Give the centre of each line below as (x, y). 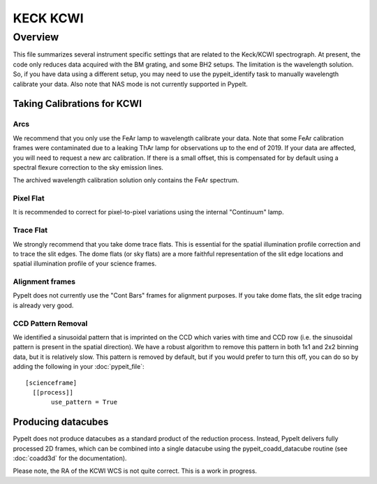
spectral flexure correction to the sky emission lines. (88, 167)
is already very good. (43, 305)
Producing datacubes (61, 422)
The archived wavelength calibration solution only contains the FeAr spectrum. (126, 180)
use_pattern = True (84, 402)
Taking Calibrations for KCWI (77, 104)
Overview (36, 37)
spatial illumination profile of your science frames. (85, 264)
